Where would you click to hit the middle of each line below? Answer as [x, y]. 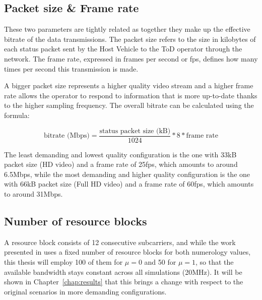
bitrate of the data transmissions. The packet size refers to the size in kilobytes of [130, 39]
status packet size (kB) [135, 131]
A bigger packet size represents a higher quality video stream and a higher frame [129, 85]
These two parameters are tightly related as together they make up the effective [127, 29]
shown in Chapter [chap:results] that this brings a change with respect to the [124, 282]
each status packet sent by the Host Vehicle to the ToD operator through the [123, 49]
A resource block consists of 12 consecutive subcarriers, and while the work [120, 242]
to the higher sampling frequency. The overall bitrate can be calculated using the [129, 105]
